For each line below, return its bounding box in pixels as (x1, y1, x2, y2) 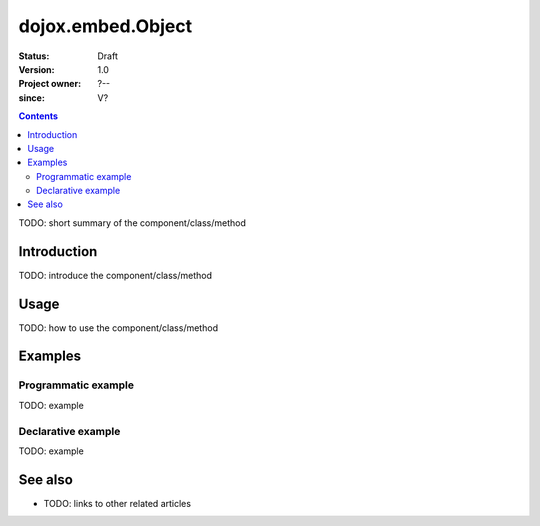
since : (18, 91, 45, 104)
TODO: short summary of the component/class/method (18, 216, 247, 229)
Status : (18, 50, 50, 62)
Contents (18, 110, 59, 122)
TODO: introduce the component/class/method (18, 269, 212, 281)
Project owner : (18, 78, 82, 90)
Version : (18, 63, 55, 75)
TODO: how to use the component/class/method (18, 321, 219, 334)
